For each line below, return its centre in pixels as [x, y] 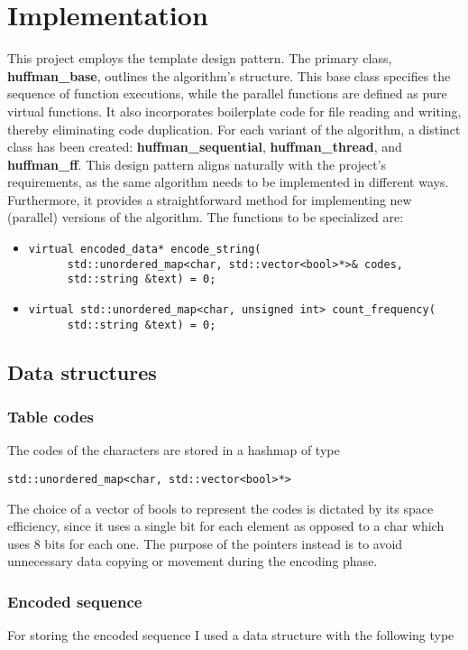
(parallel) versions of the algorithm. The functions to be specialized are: [206, 217]
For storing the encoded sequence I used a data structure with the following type [231, 635]
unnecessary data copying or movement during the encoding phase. [193, 561]
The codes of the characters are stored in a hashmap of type [174, 450]
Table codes [51, 417]
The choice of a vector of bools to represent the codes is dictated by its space [220, 508]
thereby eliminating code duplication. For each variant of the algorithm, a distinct [234, 129]
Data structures [82, 371]
